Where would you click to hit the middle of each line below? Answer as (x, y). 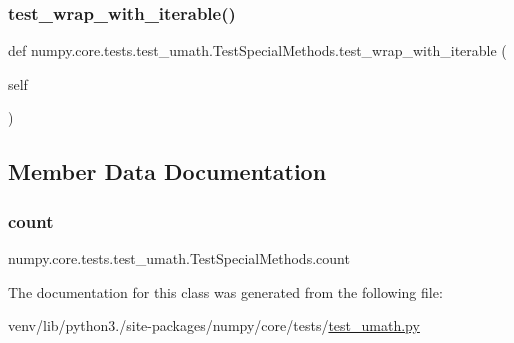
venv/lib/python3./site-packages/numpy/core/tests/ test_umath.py (214, 325)
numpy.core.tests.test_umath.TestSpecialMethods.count (179, 258)
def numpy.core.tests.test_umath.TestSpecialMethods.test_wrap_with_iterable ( (257, 50)
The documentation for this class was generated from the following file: (225, 291)
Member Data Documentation (167, 171)
